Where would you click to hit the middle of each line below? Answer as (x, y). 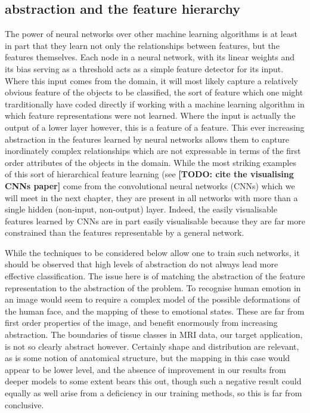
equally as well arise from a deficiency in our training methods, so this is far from (154, 393)
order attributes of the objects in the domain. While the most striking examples (151, 162)
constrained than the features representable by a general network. (125, 232)
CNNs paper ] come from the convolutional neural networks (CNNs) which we (150, 185)
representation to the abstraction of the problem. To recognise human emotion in (153, 287)
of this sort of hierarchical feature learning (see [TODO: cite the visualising (149, 174)
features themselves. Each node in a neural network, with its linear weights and (150, 57)
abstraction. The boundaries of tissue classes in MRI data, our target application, (154, 335)
